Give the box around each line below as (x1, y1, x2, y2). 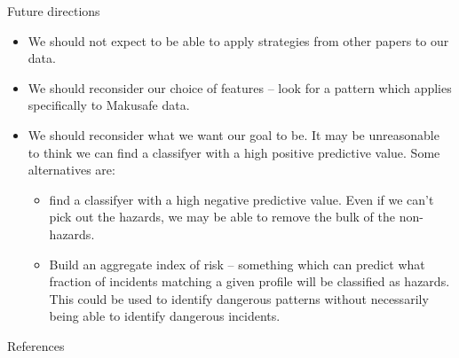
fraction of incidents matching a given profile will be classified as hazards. (49, 272, 450, 291)
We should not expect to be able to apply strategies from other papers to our (28, 31, 449, 50)
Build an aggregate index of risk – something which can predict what (49, 254, 425, 273)
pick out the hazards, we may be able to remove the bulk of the (49, 207, 395, 226)
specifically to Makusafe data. (28, 96, 190, 114)
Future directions (7, 2, 100, 19)
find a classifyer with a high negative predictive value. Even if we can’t (49, 190, 434, 208)
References (7, 336, 65, 354)
